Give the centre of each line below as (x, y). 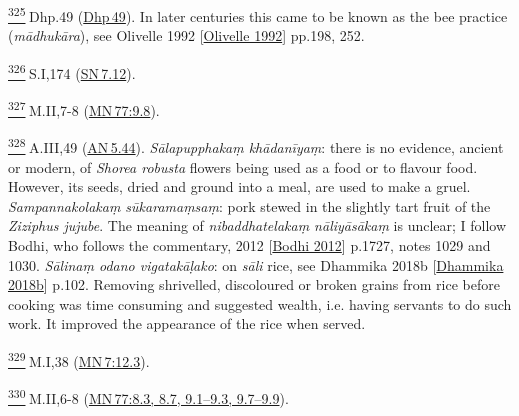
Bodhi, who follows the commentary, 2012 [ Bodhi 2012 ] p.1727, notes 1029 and (249, 244)
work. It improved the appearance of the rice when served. (187, 323)
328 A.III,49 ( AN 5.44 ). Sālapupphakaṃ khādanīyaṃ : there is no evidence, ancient (256, 145)
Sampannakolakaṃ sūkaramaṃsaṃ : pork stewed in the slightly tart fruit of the (249, 205)
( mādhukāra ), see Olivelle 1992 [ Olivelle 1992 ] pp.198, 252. (186, 35)
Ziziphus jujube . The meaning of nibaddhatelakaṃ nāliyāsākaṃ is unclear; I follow (257, 225)
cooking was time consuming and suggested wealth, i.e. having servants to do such (260, 303)
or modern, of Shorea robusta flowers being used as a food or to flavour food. (243, 166)
